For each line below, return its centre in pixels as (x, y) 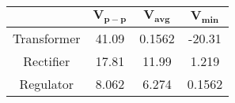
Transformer (47, 38)
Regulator (47, 83)
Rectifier (47, 61)
